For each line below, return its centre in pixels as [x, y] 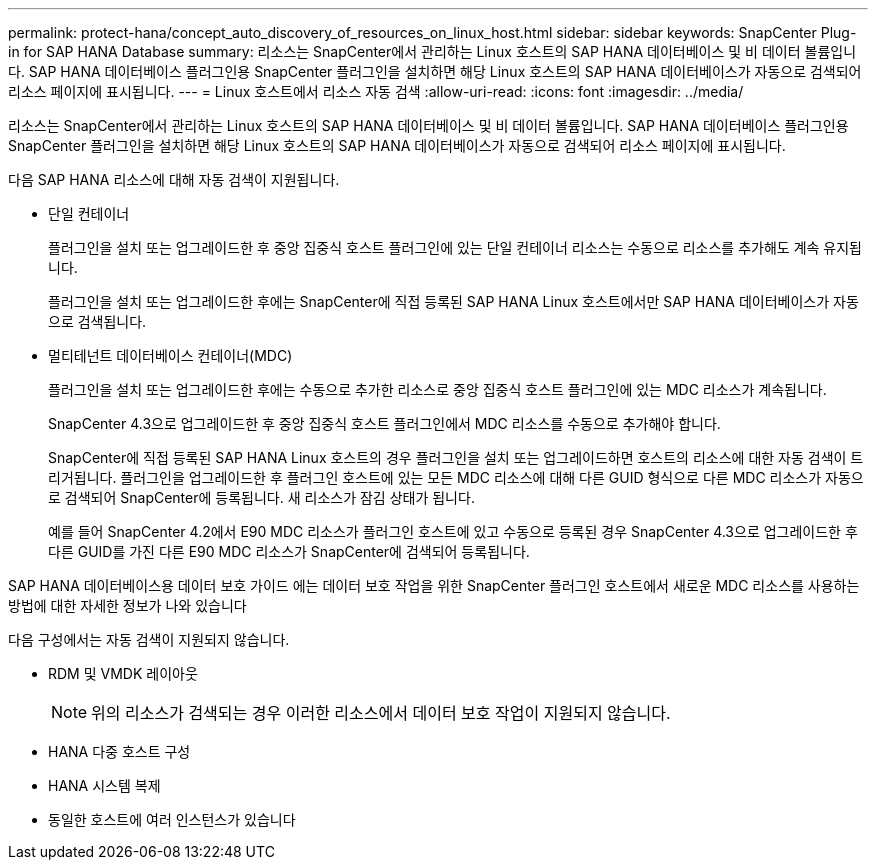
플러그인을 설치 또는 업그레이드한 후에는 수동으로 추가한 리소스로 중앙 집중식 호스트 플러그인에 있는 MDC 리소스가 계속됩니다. [437, 389]
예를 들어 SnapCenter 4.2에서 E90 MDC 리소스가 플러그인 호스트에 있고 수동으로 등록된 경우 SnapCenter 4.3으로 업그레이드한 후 [453, 531]
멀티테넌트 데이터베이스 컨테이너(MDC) [170, 355]
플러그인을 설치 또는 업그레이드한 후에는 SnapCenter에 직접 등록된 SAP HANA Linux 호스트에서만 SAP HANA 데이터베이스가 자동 [453, 301]
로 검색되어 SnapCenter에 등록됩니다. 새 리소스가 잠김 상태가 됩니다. [261, 497]
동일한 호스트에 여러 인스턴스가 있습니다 [172, 819]
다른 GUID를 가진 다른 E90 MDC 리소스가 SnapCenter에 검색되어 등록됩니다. [289, 551]
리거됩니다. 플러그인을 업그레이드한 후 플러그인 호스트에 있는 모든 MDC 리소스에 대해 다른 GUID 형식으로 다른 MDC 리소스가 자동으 [456, 477]
